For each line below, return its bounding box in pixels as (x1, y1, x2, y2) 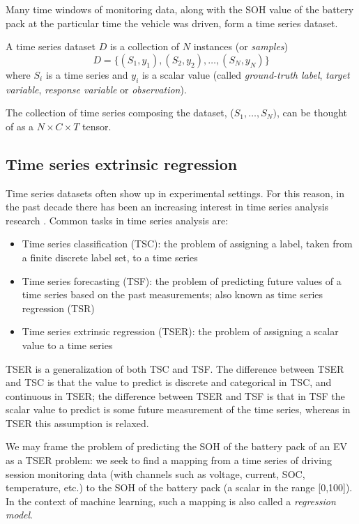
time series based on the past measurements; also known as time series (22, 287, 323, 302)
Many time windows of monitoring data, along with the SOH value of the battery (6, 2, 354, 16)
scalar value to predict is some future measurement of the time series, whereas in (6, 402, 351, 417)
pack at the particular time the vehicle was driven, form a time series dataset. (6, 15, 338, 30)
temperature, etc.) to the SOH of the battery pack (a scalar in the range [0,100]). (6, 480, 353, 495)
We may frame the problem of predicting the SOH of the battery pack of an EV (6, 439, 347, 454)
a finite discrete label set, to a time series (22, 249, 198, 264)
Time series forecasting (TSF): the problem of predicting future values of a (22, 273, 342, 288)
